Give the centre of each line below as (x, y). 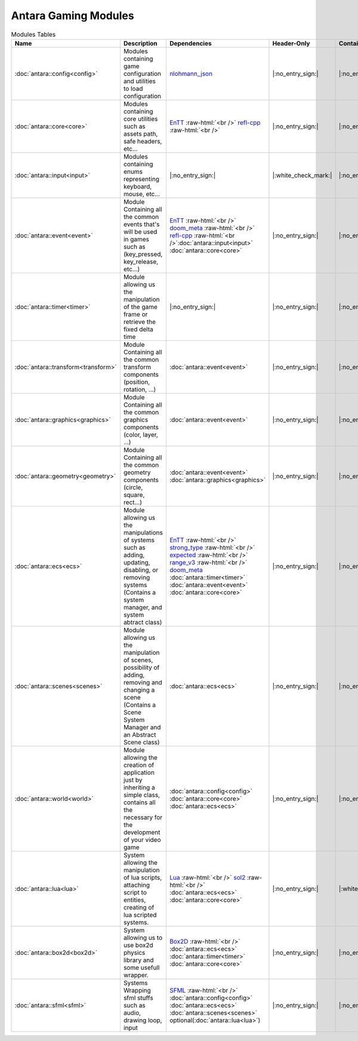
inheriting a (139, 787)
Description (140, 43)
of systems (139, 540)
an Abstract (140, 734)
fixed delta (138, 329)
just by (133, 780)
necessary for (143, 817)
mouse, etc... (142, 194)
